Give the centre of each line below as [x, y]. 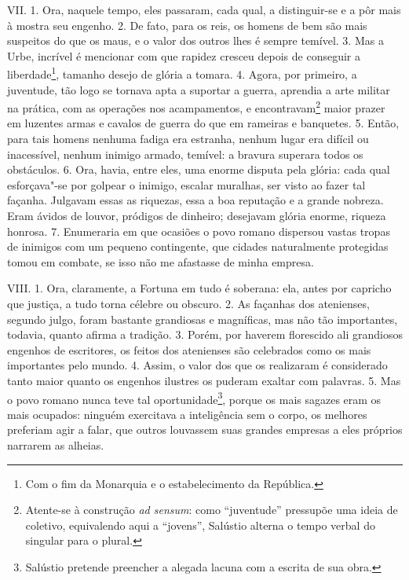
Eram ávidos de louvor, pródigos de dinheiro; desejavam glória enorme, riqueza [197, 216]
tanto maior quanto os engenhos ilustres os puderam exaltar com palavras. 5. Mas [204, 380]
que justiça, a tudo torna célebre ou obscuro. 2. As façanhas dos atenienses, [188, 303]
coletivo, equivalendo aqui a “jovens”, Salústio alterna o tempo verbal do [200, 525]
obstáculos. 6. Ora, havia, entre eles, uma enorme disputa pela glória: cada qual [199, 169]
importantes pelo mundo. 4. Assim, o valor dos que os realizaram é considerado [197, 365]
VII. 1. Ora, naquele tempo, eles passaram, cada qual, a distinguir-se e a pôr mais [204, 9]
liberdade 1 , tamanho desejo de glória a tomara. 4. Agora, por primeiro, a [182, 73]
